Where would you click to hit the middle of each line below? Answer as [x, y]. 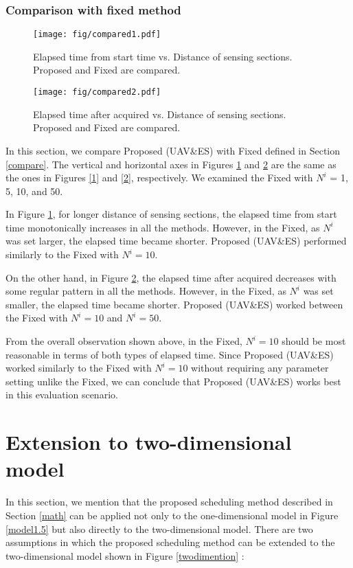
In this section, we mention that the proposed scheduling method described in [169, 502]
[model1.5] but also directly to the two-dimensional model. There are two [159, 529]
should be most [314, 341]
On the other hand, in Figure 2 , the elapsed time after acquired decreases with [171, 277]
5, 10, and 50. [34, 191]
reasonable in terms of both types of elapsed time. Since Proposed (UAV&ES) [170, 354]
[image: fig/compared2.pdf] [97, 92]
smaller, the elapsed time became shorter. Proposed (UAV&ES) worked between [174, 304]
